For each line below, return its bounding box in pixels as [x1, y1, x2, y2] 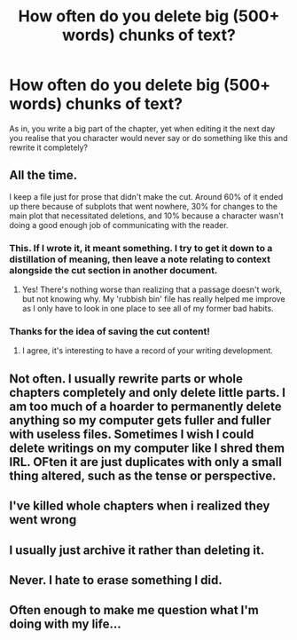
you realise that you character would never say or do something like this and [9, 132, 288, 143]
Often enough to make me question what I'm [9, 603, 259, 618]
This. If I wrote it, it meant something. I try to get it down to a [9, 241, 273, 254]
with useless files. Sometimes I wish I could [9, 426, 254, 441]
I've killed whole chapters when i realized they [9, 499, 270, 514]
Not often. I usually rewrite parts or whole [9, 371, 244, 386]
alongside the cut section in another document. [9, 264, 218, 276]
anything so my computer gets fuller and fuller [9, 413, 272, 428]
